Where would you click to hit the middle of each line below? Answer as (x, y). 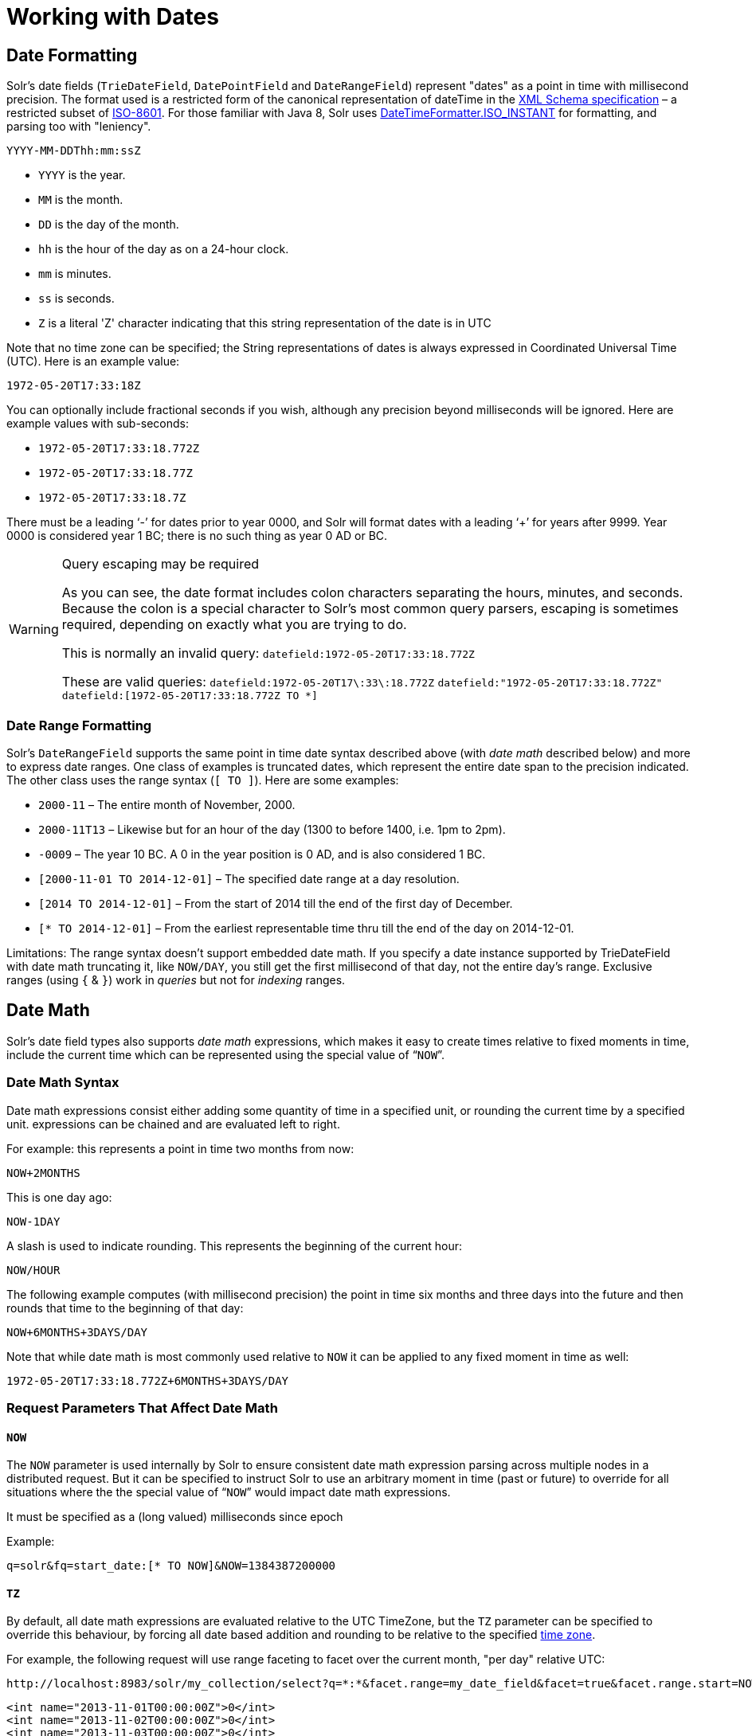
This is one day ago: (59, 1197)
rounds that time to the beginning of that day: (125, 1308)
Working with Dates (113, 17)
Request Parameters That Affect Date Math (142, 1408)
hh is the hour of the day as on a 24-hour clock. (164, 249)
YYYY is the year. (82, 175)
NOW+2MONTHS (43, 1173)
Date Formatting (72, 55)
